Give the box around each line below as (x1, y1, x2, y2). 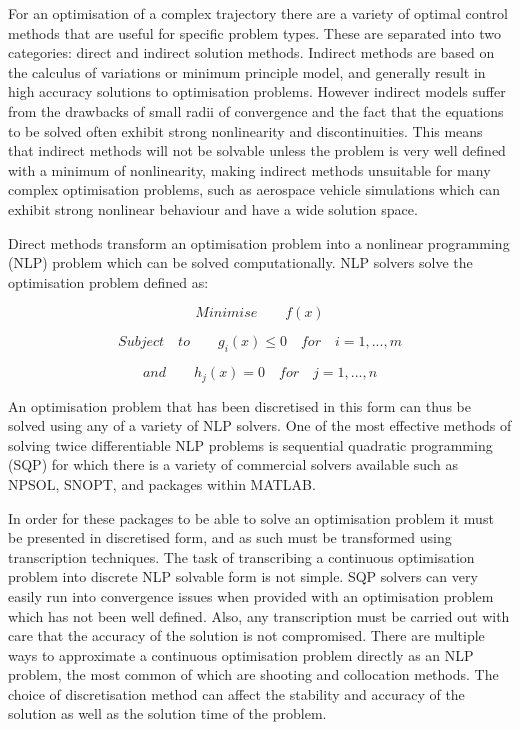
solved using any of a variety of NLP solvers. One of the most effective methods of (8, 415, 512, 436)
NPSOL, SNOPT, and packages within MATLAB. (8, 473, 316, 494)
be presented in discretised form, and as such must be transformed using (8, 527, 452, 548)
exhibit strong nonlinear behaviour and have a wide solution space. (8, 198, 418, 219)
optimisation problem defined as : (8, 271, 209, 292)
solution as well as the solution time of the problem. (8, 703, 327, 724)
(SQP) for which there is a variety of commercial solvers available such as (8, 454, 458, 475)
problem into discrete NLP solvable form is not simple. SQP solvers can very (8, 566, 478, 587)
